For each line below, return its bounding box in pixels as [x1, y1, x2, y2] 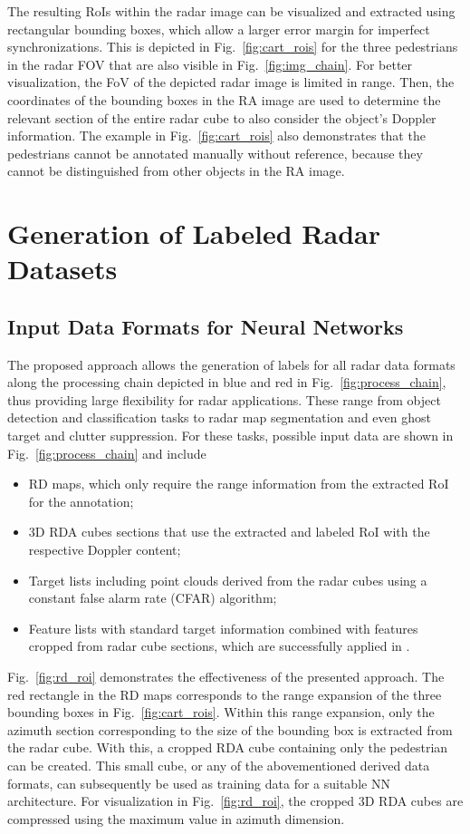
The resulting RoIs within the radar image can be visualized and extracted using [7, 2, 456, 20]
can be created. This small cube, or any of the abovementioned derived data [7, 755, 430, 774]
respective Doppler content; [28, 540, 181, 559]
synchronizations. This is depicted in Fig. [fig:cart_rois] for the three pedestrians [7, 37, 458, 56]
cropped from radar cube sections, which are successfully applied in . [28, 636, 410, 655]
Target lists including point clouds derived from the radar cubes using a [28, 570, 427, 589]
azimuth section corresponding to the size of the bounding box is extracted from [7, 720, 453, 739]
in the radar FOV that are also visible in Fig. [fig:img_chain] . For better [7, 54, 413, 73]
